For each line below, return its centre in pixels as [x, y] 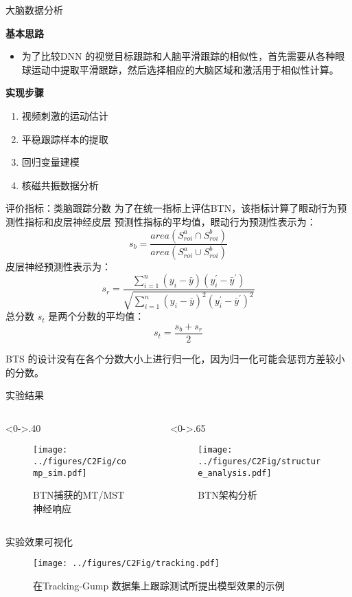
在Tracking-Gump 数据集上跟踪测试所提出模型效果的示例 [159, 585]
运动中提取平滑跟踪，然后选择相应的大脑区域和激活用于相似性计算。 [185, 69]
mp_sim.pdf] [60, 473]
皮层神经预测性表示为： [58, 267]
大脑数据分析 [34, 10]
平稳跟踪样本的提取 [65, 139]
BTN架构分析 [227, 495]
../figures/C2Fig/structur [259, 462]
